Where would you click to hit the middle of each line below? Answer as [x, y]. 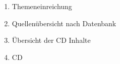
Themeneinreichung [42, 6]
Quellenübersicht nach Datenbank [64, 23]
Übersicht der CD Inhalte [51, 40]
